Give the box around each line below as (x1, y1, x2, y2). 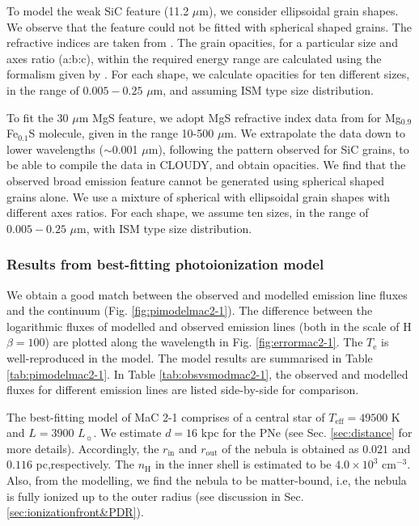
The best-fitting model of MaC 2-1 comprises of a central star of (6, 408, 325, 425)
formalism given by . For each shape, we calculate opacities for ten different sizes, (6, 66, 410, 83)
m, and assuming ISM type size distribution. (153, 81, 374, 98)
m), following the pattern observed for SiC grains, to (148, 140, 409, 157)
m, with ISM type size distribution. (77, 219, 252, 236)
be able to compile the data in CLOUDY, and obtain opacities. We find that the (6, 156, 406, 173)
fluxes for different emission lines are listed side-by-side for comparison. (6, 381, 359, 398)
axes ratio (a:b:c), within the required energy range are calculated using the (6, 49, 382, 66)
